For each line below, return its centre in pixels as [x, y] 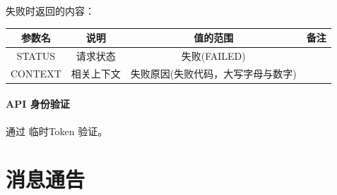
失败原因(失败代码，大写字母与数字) [213, 73]
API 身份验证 [38, 104]
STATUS [36, 55]
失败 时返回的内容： [50, 11]
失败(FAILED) [213, 55]
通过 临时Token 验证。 [57, 131]
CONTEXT [36, 73]
